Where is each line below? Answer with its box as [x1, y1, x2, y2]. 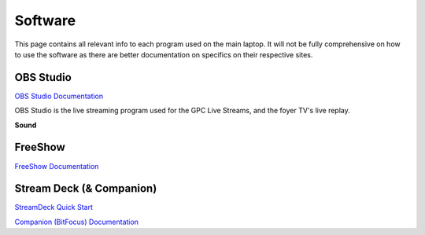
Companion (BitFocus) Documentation [14, 217, 139, 226]
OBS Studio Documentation [14, 91, 104, 101]
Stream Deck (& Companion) [14, 182, 157, 196]
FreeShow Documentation [14, 161, 99, 171]
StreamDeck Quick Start [14, 203, 94, 212]
